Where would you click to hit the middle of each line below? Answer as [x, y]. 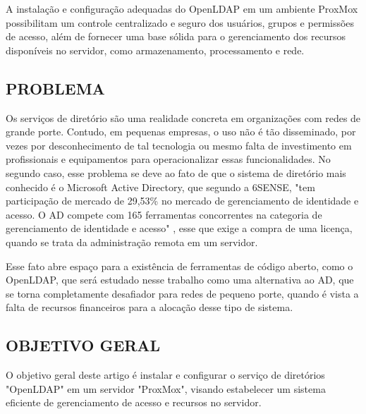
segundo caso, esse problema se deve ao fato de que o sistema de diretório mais [176, 172]
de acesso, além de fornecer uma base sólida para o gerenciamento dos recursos [176, 36]
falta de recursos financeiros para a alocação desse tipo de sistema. [150, 307]
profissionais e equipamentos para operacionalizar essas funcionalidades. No [168, 159]
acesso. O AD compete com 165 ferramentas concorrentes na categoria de [164, 214]
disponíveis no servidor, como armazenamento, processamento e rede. [155, 50]
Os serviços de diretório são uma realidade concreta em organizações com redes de [183, 117]
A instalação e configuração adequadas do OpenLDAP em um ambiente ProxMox [182, 8]
